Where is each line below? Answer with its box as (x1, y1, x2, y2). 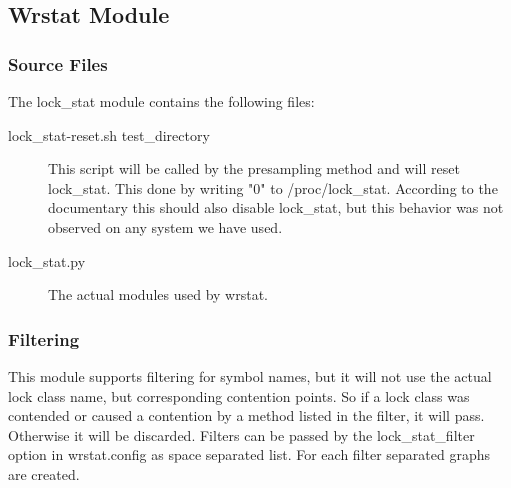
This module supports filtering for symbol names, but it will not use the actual (8, 365, 492, 386)
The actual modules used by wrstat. (48, 284, 268, 305)
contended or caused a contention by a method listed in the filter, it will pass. (8, 405, 485, 426)
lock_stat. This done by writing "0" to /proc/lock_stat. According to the (48, 177, 498, 198)
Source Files (8, 51, 108, 76)
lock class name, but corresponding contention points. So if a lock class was (8, 385, 470, 406)
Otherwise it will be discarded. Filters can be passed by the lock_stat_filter (8, 424, 475, 445)
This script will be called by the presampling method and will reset (48, 158, 460, 179)
